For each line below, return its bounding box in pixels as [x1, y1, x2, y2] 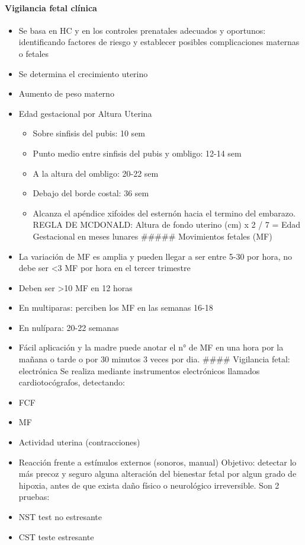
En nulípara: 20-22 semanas [18, 321, 119, 333]
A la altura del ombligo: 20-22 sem [33, 167, 159, 179]
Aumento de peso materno [18, 87, 114, 100]
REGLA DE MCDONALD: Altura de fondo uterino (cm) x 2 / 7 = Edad [33, 218, 301, 231]
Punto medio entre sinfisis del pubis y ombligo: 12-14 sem [33, 146, 242, 159]
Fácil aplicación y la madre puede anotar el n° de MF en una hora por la [18, 341, 284, 353]
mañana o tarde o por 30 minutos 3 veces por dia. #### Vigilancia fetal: [18, 353, 290, 365]
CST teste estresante [18, 530, 94, 543]
